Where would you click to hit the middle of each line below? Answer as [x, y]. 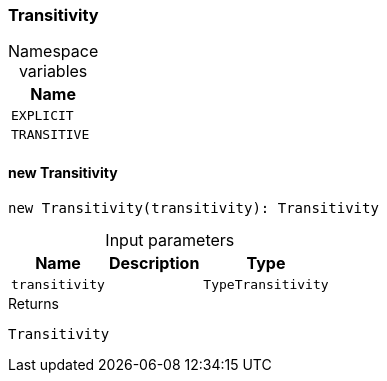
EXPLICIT [42, 116]
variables [53, 71]
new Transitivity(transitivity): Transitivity [193, 207]
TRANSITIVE [50, 135]
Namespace [53, 51]
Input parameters [170, 239]
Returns [33, 303]
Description [154, 262]
